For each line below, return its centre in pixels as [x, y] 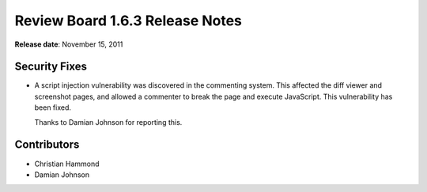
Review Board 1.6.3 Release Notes [128, 21]
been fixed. [53, 107]
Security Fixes [51, 67]
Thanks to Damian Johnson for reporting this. [108, 122]
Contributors [47, 145]
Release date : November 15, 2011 [69, 44]
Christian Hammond [67, 164]
